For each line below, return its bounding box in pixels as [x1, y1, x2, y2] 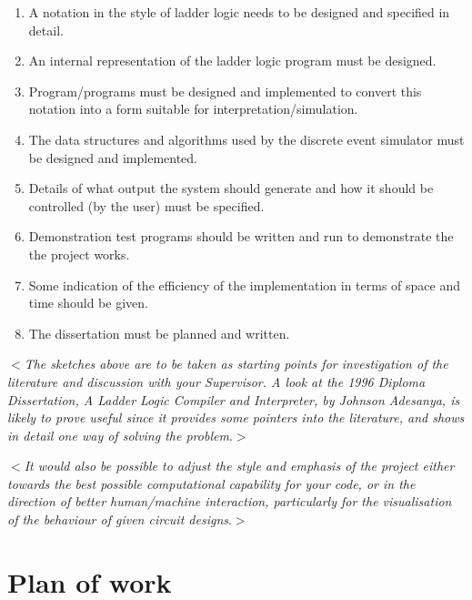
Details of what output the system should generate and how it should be [28, 178, 434, 198]
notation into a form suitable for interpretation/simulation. [28, 99, 358, 118]
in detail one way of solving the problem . [7, 425, 233, 444]
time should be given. [28, 293, 148, 312]
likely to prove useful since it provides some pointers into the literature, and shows [7, 408, 465, 427]
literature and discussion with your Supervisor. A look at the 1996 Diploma [7, 371, 426, 391]
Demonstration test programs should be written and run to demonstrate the [28, 227, 454, 246]
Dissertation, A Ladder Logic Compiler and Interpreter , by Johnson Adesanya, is [7, 390, 460, 409]
